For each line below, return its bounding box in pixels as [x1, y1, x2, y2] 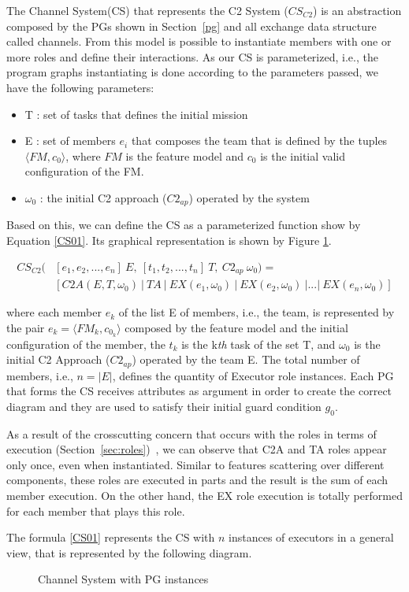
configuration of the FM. [24, 163, 144, 179]
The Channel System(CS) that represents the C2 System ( [6, 2, 288, 18]
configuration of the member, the [6, 335, 165, 352]
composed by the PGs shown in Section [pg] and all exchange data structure [6, 17, 377, 34]
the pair [6, 319, 45, 335]
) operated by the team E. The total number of [132, 351, 360, 368]
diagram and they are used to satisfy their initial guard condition [6, 398, 322, 414]
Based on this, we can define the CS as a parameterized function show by [6, 216, 361, 233]
